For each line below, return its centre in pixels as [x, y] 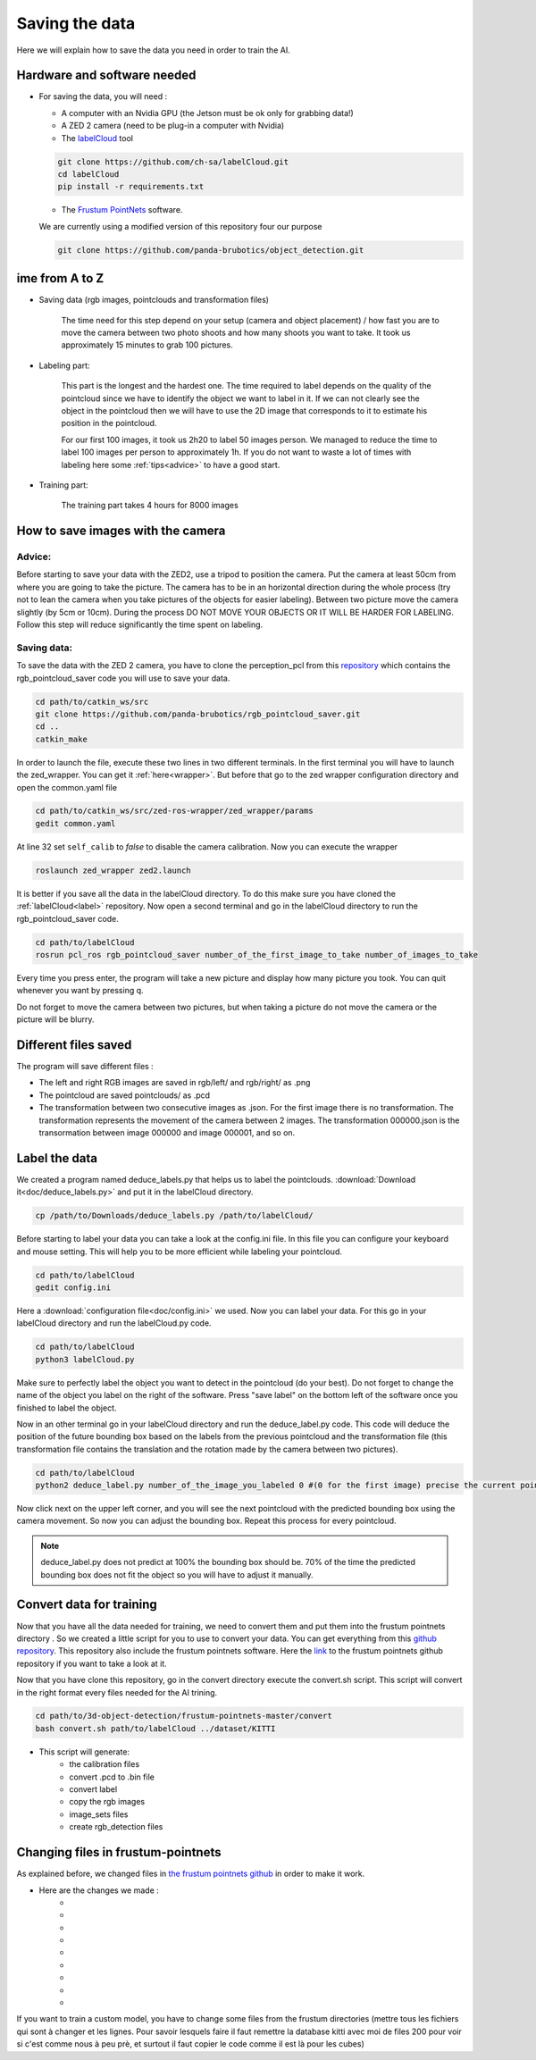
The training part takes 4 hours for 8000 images [150, 506]
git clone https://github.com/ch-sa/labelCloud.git [173, 162]
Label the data [57, 1158]
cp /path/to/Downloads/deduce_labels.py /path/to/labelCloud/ [174, 1216]
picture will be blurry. [55, 1019]
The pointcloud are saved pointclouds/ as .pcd [124, 1095]
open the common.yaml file [67, 787]
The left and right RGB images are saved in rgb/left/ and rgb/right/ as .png [175, 1083]
